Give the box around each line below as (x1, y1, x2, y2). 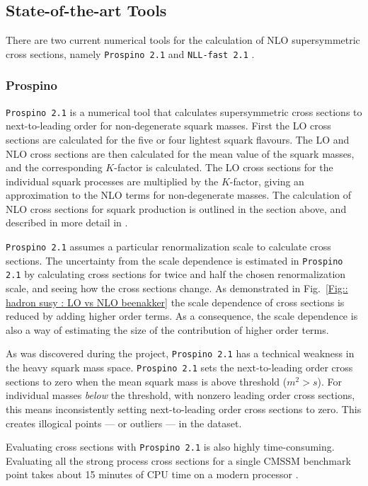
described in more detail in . (6, 215, 128, 230)
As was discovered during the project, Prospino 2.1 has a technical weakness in (6, 346, 355, 361)
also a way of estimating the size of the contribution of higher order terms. (6, 322, 329, 337)
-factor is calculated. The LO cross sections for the (114, 160, 333, 175)
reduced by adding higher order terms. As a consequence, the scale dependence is (6, 308, 358, 323)
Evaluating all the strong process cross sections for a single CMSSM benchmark (6, 453, 351, 468)
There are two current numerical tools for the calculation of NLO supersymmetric (6, 33, 360, 47)
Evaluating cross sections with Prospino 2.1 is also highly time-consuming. (6, 439, 335, 454)
